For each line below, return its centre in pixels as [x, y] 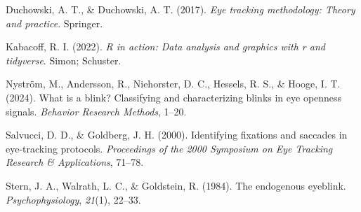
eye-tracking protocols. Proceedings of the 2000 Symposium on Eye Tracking [169, 148]
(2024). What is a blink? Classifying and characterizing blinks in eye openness [174, 97]
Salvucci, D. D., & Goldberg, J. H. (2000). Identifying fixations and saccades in [177, 135]
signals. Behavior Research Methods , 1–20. [96, 111]
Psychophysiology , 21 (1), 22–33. [73, 199]
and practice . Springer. [54, 23]
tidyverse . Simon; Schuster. [64, 60]
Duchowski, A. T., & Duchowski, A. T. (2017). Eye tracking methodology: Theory [180, 9]
